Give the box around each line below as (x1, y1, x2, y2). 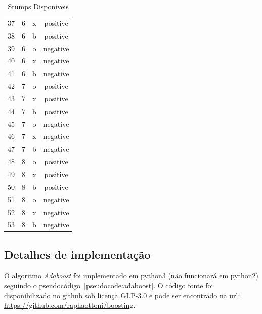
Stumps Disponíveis (8, 1, 69, 11)
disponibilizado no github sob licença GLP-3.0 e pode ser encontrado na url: (4, 290, 240, 300)
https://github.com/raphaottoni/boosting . (4, 300, 136, 310)
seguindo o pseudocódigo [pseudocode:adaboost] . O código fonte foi (4, 280, 213, 291)
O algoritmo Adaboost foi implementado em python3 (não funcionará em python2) (4, 270, 258, 281)
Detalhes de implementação (4, 246, 151, 262)
